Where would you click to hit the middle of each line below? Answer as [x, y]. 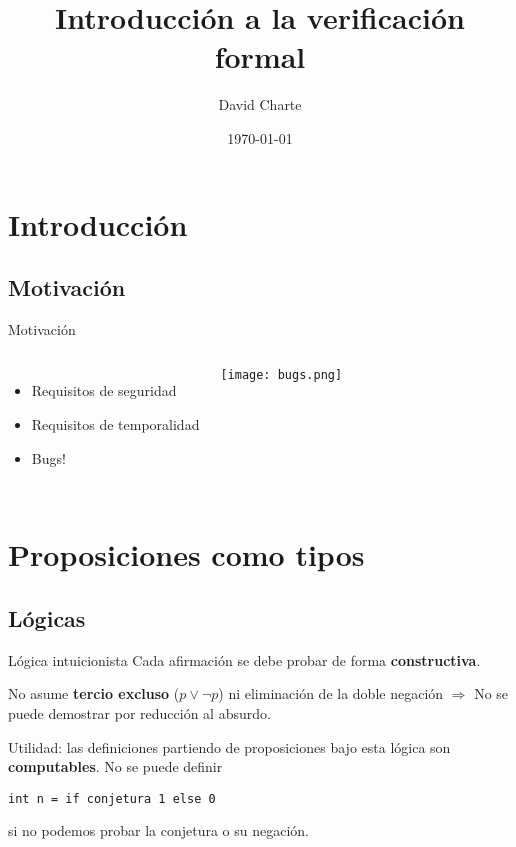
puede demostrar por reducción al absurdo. [139, 713]
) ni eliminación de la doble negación [331, 693]
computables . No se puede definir [115, 766]
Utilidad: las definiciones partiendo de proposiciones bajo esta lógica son [229, 746]
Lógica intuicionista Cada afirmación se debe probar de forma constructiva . [244, 659]
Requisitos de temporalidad [115, 424]
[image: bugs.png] [281, 375]
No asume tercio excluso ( [94, 693]
